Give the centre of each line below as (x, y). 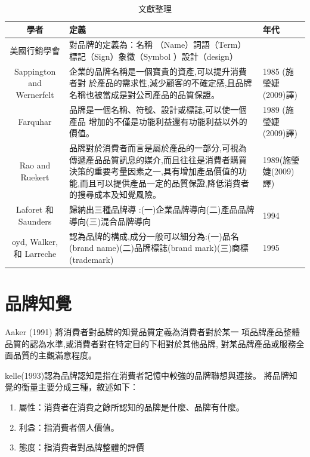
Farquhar (35, 121)
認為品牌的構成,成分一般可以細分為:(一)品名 (154, 236)
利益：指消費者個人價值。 (69, 427)
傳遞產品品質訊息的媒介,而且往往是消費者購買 (158, 159)
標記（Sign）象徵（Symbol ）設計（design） (154, 56)
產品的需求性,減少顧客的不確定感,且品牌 (174, 83)
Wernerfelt (35, 95)
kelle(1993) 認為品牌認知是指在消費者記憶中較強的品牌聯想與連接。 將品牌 (147, 375)
